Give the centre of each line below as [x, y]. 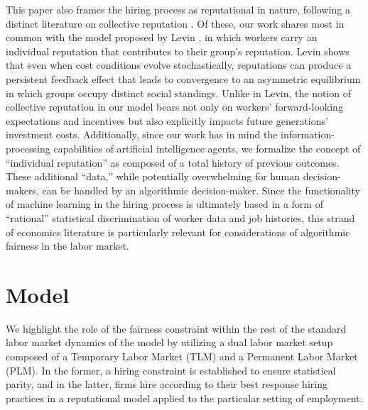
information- [308, 134]
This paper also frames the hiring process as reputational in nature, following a [178, 9]
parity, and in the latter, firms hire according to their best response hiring [167, 384]
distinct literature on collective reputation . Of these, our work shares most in [175, 23]
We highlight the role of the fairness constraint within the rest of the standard [176, 328]
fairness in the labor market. [67, 246]
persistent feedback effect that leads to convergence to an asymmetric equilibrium [183, 78]
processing [28, 148]
